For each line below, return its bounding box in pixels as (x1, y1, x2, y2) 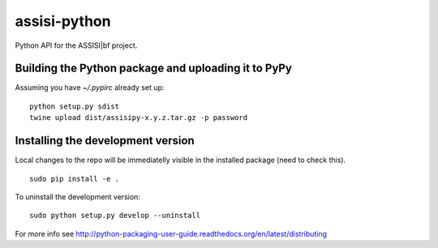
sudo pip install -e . (29, 174, 120, 183)
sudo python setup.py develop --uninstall (29, 211, 201, 220)
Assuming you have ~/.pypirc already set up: (15, 83, 165, 92)
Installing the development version (15, 134, 195, 148)
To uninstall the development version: (15, 191, 141, 202)
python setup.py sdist (29, 101, 120, 111)
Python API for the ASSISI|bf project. (15, 41, 138, 50)
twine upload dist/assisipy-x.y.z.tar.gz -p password (29, 113, 247, 122)
